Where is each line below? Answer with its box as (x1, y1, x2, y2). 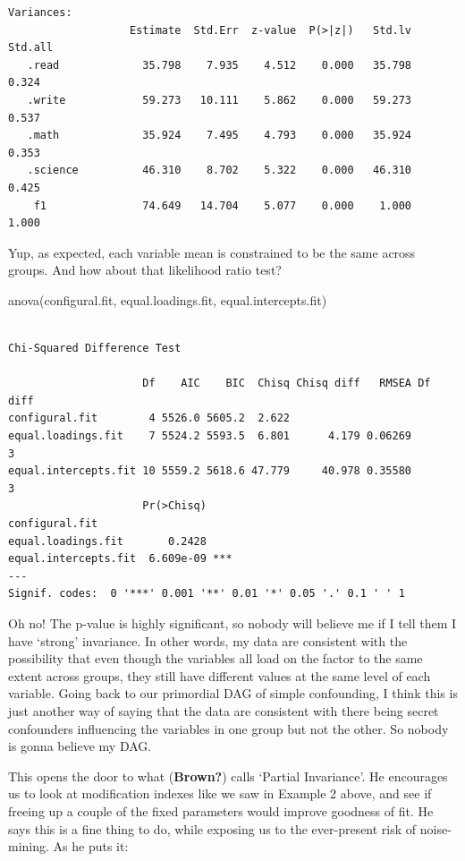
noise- (419, 819, 452, 838)
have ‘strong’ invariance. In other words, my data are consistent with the (8, 631, 408, 650)
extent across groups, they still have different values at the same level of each (8, 666, 431, 685)
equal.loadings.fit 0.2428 (8, 534, 207, 548)
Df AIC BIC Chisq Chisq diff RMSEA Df (142, 377, 431, 390)
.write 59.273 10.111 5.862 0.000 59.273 (27, 93, 412, 107)
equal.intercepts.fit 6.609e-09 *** (8, 552, 232, 566)
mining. (8, 837, 49, 856)
